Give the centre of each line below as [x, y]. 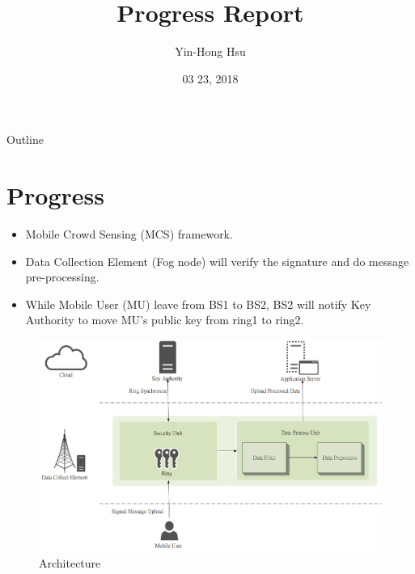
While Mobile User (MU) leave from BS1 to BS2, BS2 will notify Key [198, 304]
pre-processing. [62, 277]
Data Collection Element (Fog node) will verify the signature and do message [217, 261]
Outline [25, 139]
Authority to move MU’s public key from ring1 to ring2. [165, 320]
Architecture [70, 562]
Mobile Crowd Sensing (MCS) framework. [129, 234]
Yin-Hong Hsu [210, 51]
